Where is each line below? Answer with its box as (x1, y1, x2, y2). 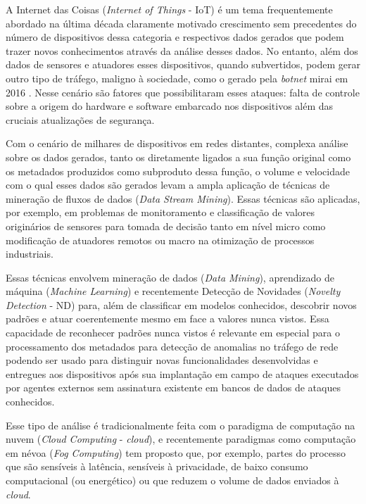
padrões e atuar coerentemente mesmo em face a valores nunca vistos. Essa (6, 311, 329, 326)
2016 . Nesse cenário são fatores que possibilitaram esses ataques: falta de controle (6, 84, 360, 99)
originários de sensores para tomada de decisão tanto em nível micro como (6, 218, 326, 233)
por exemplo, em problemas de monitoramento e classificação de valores (6, 205, 315, 220)
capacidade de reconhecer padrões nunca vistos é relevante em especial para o (6, 325, 340, 340)
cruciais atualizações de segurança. (6, 112, 155, 127)
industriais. (6, 246, 53, 261)
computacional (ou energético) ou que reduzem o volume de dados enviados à (6, 473, 339, 487)
